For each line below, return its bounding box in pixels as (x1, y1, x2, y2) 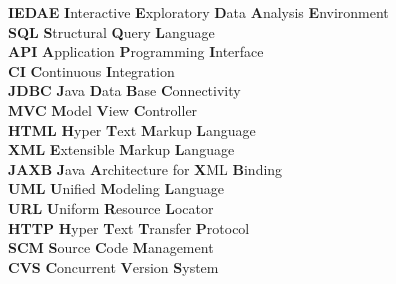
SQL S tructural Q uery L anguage (8, 21, 215, 42)
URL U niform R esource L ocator (8, 197, 214, 218)
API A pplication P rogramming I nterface (8, 41, 264, 62)
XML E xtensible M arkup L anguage (8, 139, 235, 160)
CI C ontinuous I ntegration (8, 60, 175, 81)
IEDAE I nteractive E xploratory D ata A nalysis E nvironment (8, 2, 389, 22)
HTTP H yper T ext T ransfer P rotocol (8, 217, 250, 238)
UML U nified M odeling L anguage (8, 178, 224, 199)
